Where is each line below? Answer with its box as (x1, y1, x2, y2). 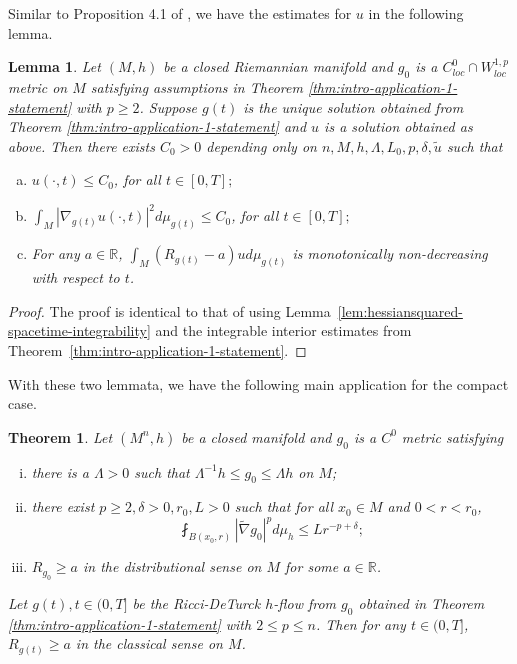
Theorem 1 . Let (8, 426, 113, 447)
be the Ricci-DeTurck (132, 592, 261, 613)
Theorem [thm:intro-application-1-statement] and (8, 116, 307, 137)
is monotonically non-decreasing (292, 243, 488, 264)
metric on (8, 76, 68, 97)
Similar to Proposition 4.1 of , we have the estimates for (8, 3, 352, 23)
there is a (31, 461, 89, 482)
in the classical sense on (75, 633, 223, 654)
